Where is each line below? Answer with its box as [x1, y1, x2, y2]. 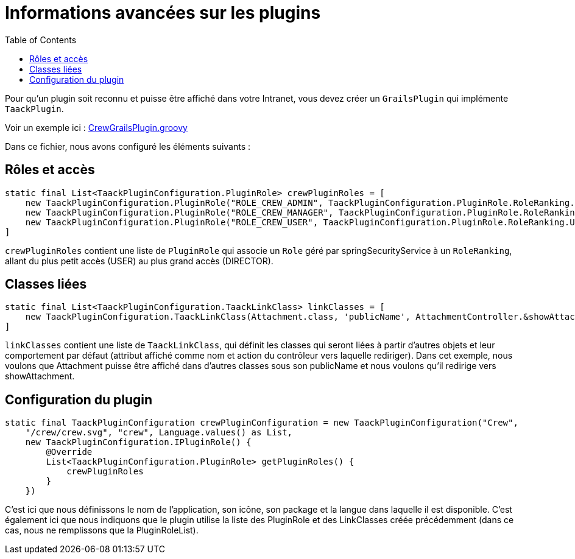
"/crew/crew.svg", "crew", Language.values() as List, [25, 427, 293, 438]
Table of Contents [5, 34, 77, 45]
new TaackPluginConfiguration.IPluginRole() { [25, 437, 252, 448]
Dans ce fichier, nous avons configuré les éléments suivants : [5, 141, 251, 152]
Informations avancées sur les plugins [5, 2, 321, 23]
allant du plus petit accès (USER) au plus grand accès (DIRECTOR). [5, 255, 273, 266]
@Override [46, 447, 93, 457]
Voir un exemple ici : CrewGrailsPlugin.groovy [5, 122, 188, 133]
